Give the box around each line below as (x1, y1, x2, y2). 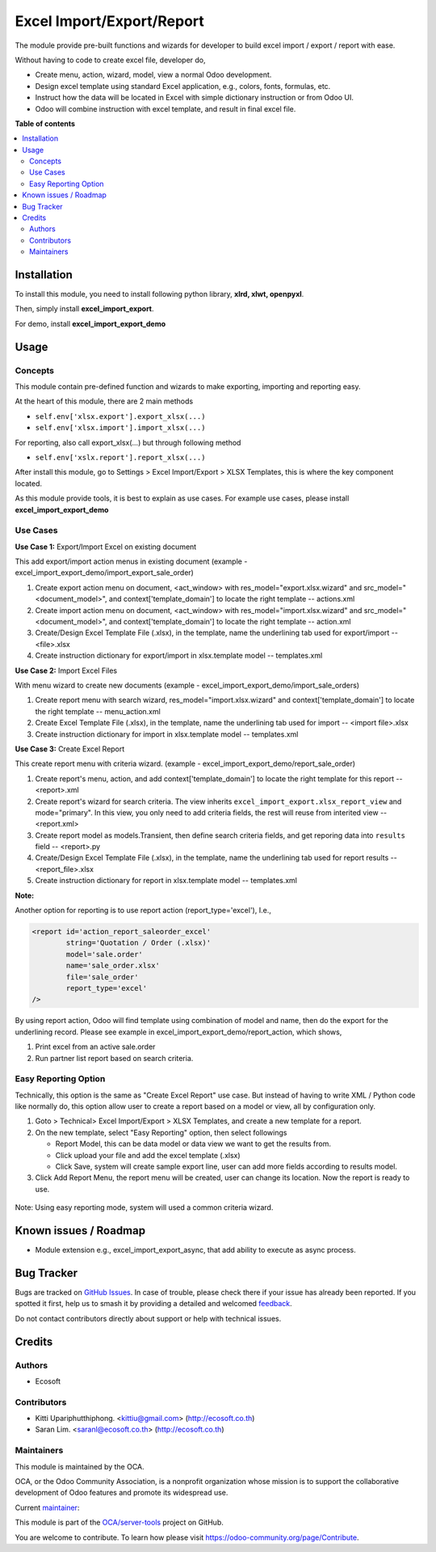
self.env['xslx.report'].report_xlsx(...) (35, 453, 206, 462)
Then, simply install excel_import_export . (15, 304, 154, 314)
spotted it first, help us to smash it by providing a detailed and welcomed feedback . (15, 1299, 292, 1309)
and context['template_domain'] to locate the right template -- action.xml (109, 617, 351, 627)
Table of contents (15, 118, 76, 129)
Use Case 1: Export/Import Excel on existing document (15, 542, 197, 552)
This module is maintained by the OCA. (15, 1461, 145, 1471)
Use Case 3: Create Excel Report (15, 744, 125, 754)
